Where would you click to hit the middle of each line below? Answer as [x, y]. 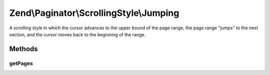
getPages [21, 63]
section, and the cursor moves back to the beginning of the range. [77, 34]
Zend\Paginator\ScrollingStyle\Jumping [94, 13]
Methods [23, 49]
